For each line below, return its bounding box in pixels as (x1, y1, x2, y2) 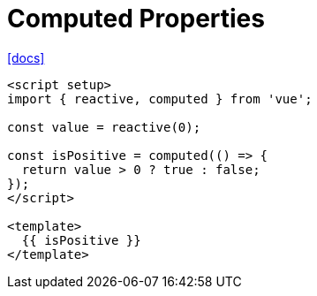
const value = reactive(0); (7, 119, 201, 134)
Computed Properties (7, 4, 265, 34)
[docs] (7, 49, 45, 65)
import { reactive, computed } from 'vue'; (7, 91, 313, 106)
